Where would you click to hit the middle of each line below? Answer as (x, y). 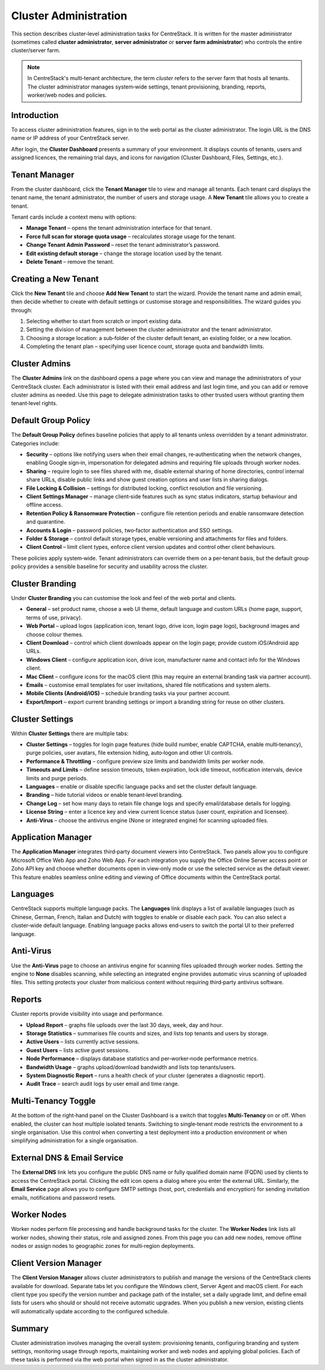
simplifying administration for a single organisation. (74, 1141)
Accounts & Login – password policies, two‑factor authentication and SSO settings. (130, 530)
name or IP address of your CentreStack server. (70, 138)
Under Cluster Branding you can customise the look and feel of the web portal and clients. (124, 598)
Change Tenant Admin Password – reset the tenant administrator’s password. (123, 245)
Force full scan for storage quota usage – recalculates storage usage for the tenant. (131, 236)
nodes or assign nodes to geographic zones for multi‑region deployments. (103, 1246)
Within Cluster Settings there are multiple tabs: (70, 733)
